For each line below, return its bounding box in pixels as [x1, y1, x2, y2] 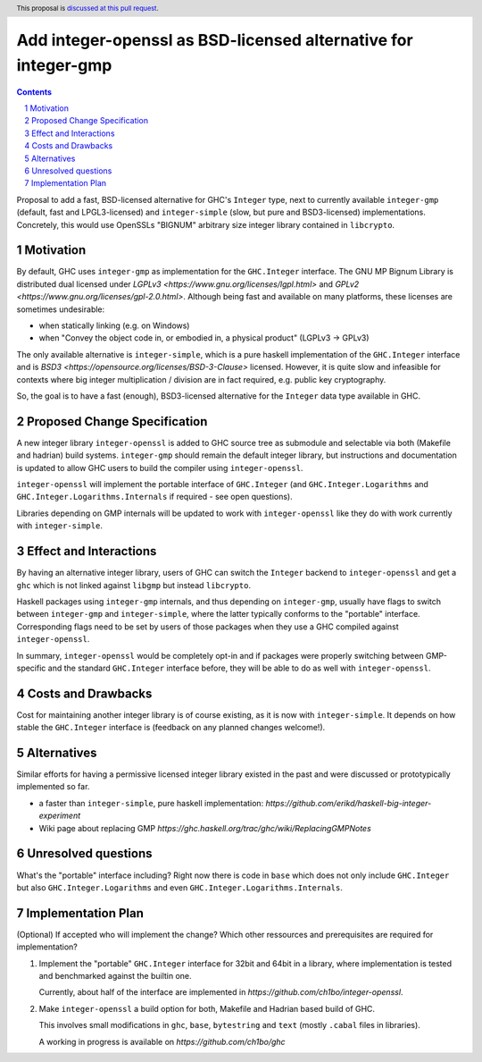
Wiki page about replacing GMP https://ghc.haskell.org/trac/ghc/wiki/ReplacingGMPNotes [38, 822, 372, 833]
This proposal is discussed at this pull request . [16, 4, 160, 13]
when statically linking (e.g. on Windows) [38, 320, 190, 331]
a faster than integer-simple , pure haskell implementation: [38, 797, 264, 808]
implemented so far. [16, 781, 90, 792]
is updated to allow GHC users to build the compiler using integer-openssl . [16, 462, 303, 473]
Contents [16, 86, 53, 97]
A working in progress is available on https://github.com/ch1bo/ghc [38, 1036, 286, 1047]
